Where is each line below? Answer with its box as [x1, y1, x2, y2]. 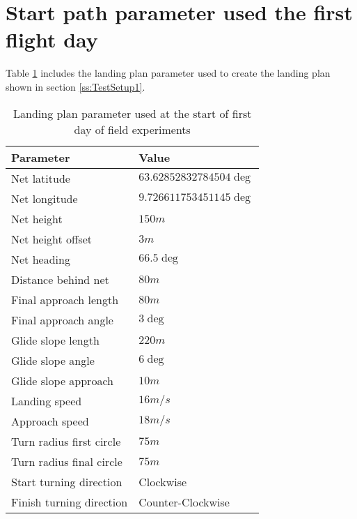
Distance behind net [11, 271, 109, 287]
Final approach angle [11, 311, 113, 328]
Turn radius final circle [11, 453, 122, 469]
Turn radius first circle [11, 433, 121, 449]
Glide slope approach [11, 372, 113, 389]
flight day [6, 25, 98, 54]
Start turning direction [11, 473, 122, 490]
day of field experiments [74, 121, 191, 137]
